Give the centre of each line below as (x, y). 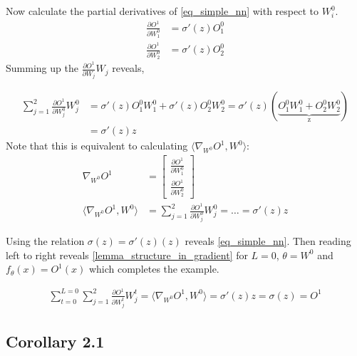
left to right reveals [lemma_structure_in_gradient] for (127, 255)
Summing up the (42, 68)
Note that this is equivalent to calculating (97, 146)
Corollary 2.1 (55, 341)
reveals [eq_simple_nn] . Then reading (268, 241)
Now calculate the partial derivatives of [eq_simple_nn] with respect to (162, 11)
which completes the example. (154, 269)
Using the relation (45, 241)
